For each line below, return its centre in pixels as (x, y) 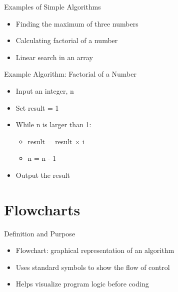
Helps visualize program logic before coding (82, 284)
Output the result (43, 175)
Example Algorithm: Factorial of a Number (70, 74)
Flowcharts (42, 209)
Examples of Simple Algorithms (52, 7)
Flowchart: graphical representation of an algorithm (95, 250)
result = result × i (56, 141)
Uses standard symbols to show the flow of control (93, 267)
